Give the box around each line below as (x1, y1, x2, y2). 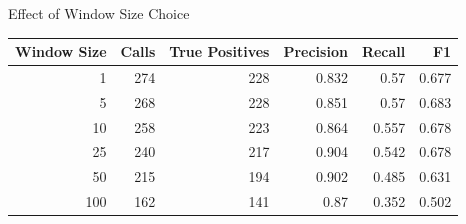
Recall (361, 41, 406, 62)
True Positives (169, 41, 270, 62)
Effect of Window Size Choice (8, 3, 190, 23)
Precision (283, 41, 348, 62)
